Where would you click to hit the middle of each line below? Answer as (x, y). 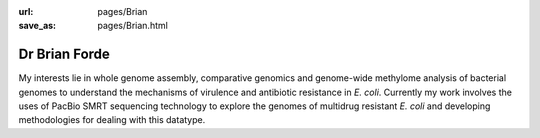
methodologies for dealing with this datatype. (112, 120)
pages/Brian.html (133, 26)
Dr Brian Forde (64, 54)
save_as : (37, 26)
